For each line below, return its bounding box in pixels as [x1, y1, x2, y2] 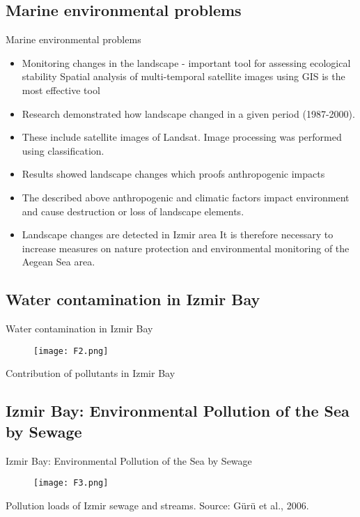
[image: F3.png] [33, 478, 109, 488]
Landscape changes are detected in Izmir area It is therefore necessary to [22, 227, 334, 242]
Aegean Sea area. [22, 254, 95, 269]
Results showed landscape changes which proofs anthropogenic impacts [22, 167, 325, 181]
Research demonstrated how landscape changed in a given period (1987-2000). [22, 106, 355, 121]
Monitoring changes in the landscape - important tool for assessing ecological [22, 55, 351, 70]
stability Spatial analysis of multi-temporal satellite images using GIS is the [22, 69, 345, 84]
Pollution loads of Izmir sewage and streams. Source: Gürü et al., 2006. [6, 497, 309, 512]
